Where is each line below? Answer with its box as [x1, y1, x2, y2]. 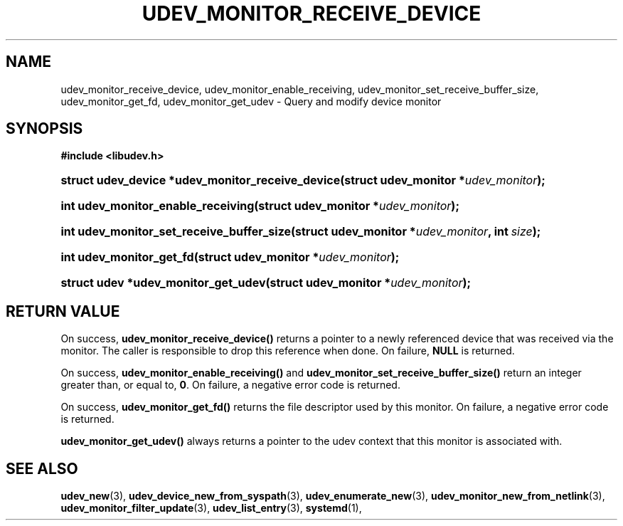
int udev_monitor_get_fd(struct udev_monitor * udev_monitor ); [60, 250, 400, 265]
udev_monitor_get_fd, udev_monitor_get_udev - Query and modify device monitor [60, 95, 442, 107]
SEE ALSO [6, 459, 78, 478]
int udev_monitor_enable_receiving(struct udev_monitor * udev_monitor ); [60, 199, 459, 214]
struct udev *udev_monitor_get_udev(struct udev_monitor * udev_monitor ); [60, 275, 472, 290]
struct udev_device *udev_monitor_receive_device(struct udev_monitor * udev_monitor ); [60, 173, 545, 188]
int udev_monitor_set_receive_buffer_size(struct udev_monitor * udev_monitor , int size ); [60, 224, 541, 239]
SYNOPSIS [6, 120, 83, 138]
